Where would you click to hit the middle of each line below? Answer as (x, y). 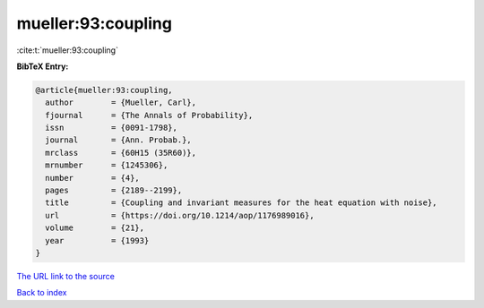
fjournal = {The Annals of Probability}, (149, 115)
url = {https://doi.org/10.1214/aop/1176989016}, (180, 215)
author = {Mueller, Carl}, (121, 103)
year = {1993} (97, 240)
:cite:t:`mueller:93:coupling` (67, 50)
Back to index (42, 293)
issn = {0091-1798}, (112, 128)
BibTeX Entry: (43, 66)
